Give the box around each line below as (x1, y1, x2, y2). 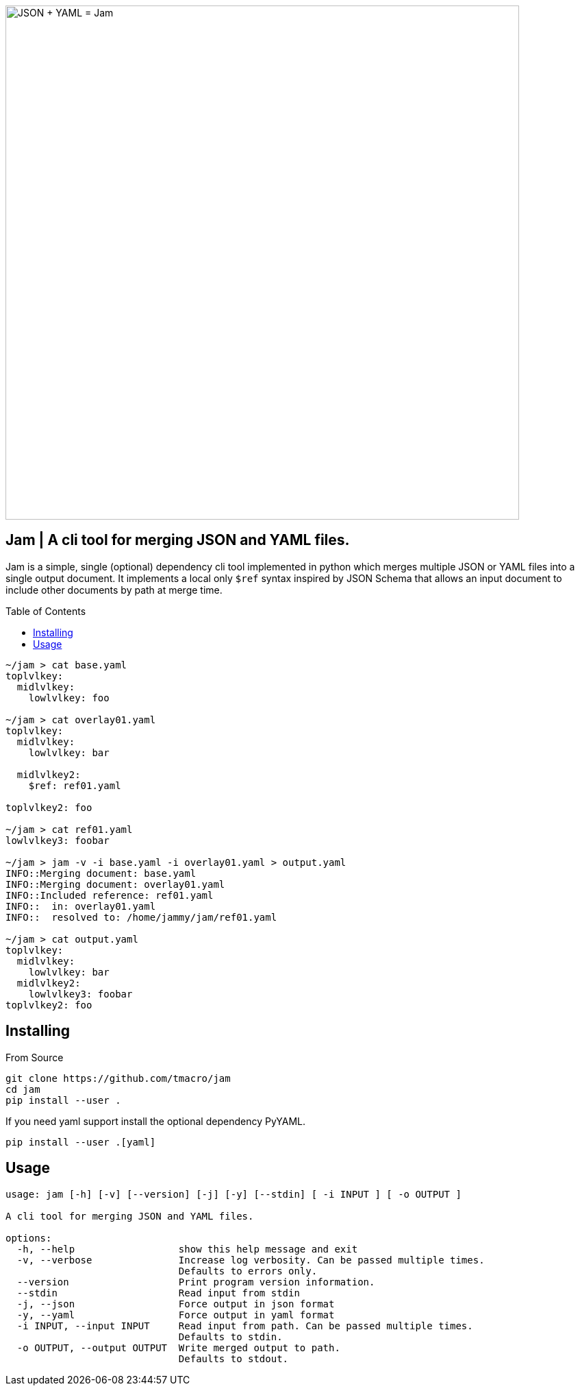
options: (5, 1232, 52, 1244)
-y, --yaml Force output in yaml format (16, 1309, 335, 1320)
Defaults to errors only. (178, 1265, 318, 1277)
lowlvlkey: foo (28, 692, 110, 703)
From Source (5, 1051, 64, 1063)
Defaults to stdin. (178, 1331, 283, 1342)
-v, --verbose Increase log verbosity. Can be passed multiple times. (16, 1254, 485, 1266)
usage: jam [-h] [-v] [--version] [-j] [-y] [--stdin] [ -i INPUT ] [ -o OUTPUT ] (5, 1188, 462, 1200)
